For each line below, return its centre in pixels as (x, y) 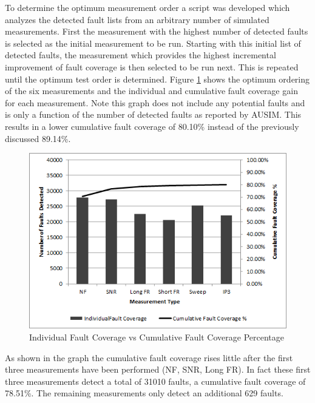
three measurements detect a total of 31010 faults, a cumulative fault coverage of (155, 381)
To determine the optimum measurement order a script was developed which (147, 7)
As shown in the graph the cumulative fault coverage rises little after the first (149, 357)
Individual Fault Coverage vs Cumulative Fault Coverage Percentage (157, 337)
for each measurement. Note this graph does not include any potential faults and (155, 102)
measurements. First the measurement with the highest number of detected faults (157, 31)
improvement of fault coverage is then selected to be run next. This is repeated (152, 66)
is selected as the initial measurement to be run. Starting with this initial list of (153, 43)
